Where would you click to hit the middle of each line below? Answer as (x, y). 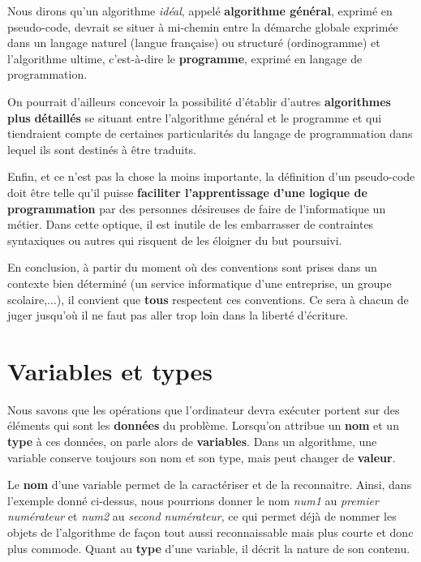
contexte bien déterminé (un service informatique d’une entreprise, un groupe (200, 283)
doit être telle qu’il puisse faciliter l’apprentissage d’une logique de (187, 192)
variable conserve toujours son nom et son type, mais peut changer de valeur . (202, 457)
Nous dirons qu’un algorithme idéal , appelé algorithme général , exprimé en (200, 11)
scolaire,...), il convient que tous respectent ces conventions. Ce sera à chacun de (208, 299)
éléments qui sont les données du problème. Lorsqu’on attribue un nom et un (203, 425)
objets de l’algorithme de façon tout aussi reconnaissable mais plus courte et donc (210, 532)
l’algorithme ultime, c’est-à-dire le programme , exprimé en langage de (185, 58)
